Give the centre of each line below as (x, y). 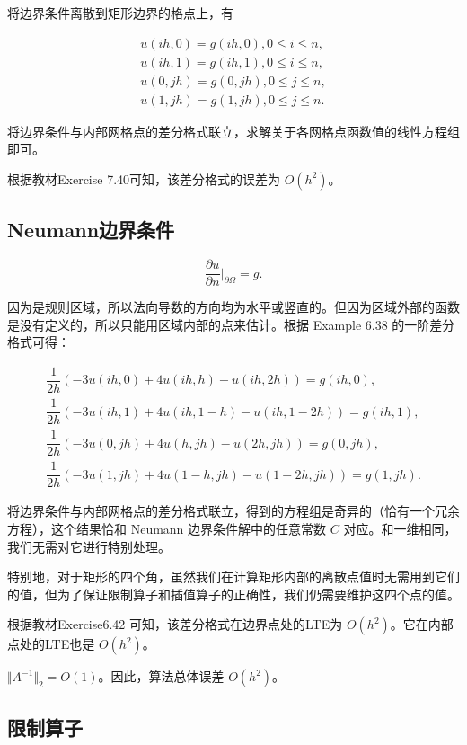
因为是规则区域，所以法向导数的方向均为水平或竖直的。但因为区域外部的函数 (233, 307)
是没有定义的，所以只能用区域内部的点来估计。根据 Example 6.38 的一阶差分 (231, 324)
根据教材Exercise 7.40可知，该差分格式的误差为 (144, 178)
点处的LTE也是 (51, 644)
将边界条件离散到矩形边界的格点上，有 (120, 13)
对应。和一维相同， (400, 528)
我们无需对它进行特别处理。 (89, 546)
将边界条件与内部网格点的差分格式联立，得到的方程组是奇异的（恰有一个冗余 (233, 511)
